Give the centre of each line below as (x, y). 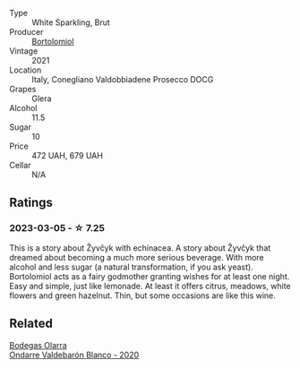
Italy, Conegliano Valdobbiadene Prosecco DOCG (123, 79)
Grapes (23, 89)
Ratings (31, 203)
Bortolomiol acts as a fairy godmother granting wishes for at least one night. (150, 276)
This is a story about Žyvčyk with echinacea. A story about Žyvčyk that (140, 248)
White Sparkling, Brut (71, 22)
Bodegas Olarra (38, 345)
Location (26, 70)
